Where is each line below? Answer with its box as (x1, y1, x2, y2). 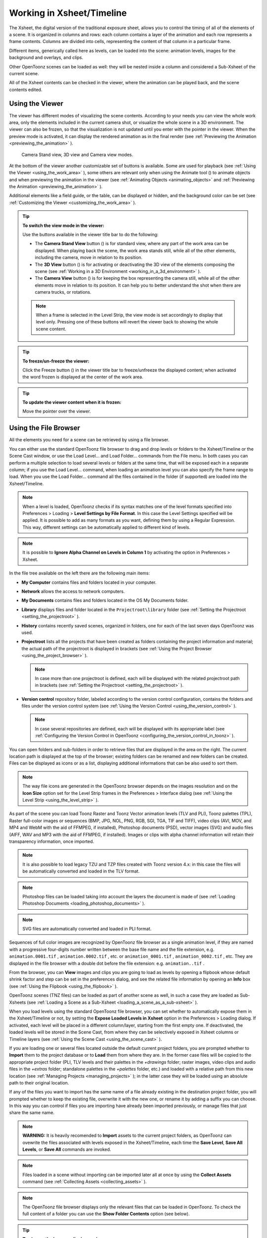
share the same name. (9, 1110, 54, 1116)
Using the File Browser (9, 424, 80, 432)
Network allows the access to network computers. (21, 588, 125, 594)
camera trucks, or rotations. (35, 289, 91, 295)
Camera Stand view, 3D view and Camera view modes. (21, 152, 133, 157)
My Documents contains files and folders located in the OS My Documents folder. (21, 597, 189, 604)
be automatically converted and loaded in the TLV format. (22, 868, 140, 874)
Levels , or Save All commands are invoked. (22, 1146, 111, 1152)
